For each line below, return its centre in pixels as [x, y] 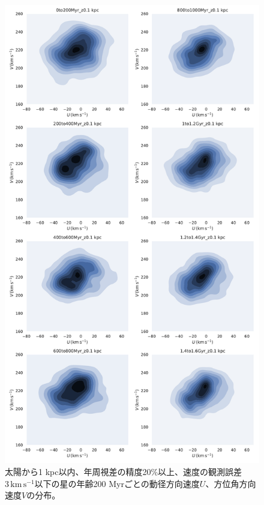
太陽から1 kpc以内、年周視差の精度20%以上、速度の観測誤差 [124, 471]
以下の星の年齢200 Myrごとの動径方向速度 [117, 483]
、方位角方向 [231, 483]
